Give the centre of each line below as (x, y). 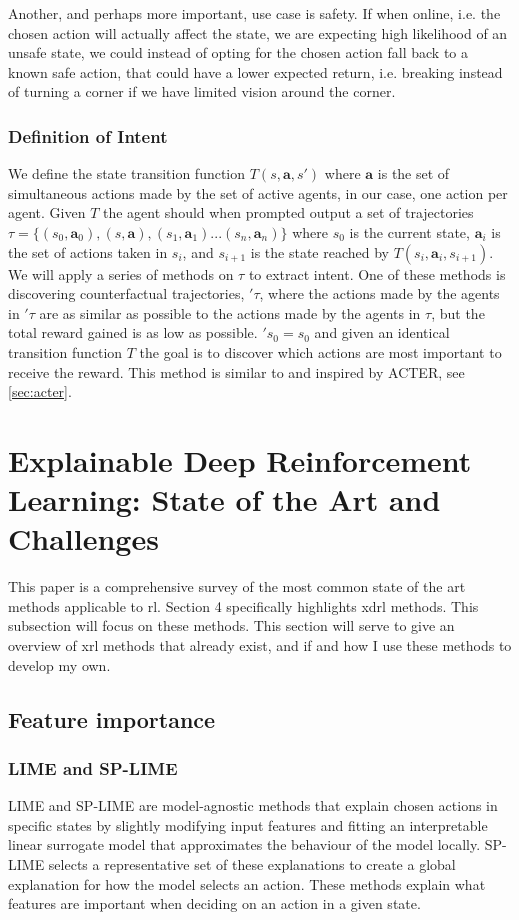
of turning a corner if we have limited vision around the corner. (202, 91)
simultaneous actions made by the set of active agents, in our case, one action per (258, 192)
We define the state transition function (127, 173)
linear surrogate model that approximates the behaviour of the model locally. (244, 844)
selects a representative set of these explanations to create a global (252, 863)
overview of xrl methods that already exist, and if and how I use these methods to (260, 645)
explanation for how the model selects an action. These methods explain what (247, 883)
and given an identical (382, 332)
